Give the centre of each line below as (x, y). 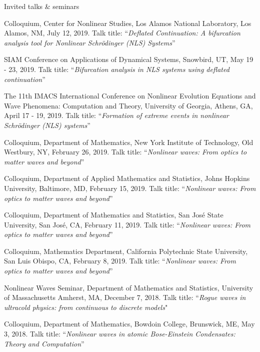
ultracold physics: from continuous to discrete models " (86, 307)
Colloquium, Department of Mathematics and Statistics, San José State (114, 215)
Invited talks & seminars (42, 6)
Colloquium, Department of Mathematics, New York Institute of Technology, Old (129, 142)
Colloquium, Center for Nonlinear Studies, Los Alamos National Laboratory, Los (128, 23)
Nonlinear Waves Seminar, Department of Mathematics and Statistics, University (129, 287)
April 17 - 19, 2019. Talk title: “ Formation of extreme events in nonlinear (116, 115)
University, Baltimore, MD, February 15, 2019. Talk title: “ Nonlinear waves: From (130, 188)
